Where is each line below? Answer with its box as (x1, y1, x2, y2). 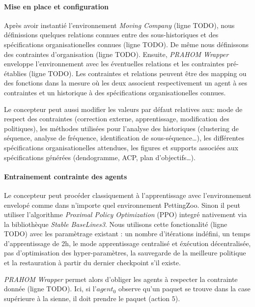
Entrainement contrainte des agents (4, 171, 127, 181)
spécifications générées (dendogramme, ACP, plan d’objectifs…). (4, 152, 196, 162)
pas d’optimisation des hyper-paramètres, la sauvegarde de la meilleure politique (4, 248, 246, 258)
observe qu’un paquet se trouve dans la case (118, 283, 251, 294)
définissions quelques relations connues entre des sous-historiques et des (4, 29, 219, 40)
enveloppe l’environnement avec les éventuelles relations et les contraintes (4, 58, 225, 69)
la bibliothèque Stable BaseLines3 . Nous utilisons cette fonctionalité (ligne (4, 219, 227, 229)
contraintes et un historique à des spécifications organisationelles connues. (4, 87, 226, 97)
